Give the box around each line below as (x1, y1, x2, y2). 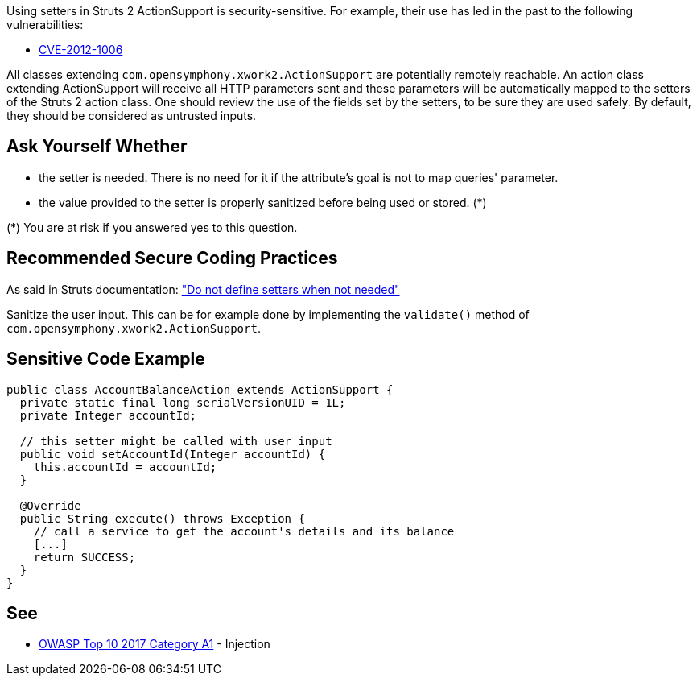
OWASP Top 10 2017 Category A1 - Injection (39, 637, 270, 651)
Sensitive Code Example (6, 349, 205, 370)
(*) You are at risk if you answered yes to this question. (6, 220, 298, 234)
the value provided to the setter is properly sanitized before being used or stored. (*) (39, 195, 487, 209)
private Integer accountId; (19, 408, 197, 422)
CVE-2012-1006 (39, 43, 123, 56)
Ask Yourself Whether (6, 136, 188, 157)
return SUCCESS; (33, 550, 136, 564)
